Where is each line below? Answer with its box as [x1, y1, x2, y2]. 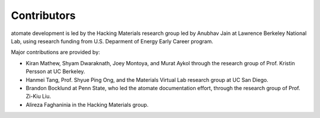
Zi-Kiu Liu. [25, 93, 52, 100]
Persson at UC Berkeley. [25, 68, 85, 75]
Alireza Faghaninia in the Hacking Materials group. [25, 101, 149, 108]
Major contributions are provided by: [11, 49, 100, 56]
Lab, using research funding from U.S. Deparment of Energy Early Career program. [11, 37, 213, 44]
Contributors [11, 9, 76, 22]
